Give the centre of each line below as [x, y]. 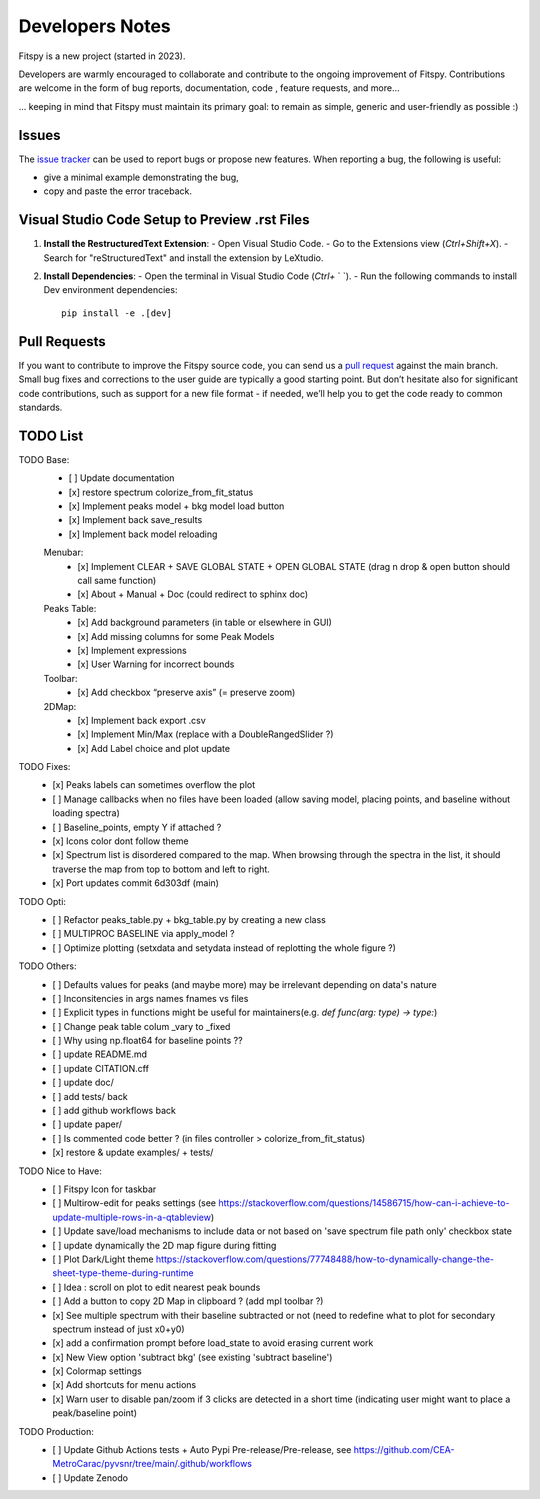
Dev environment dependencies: [110, 290]
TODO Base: [44, 459]
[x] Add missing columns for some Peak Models [176, 636]
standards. [40, 407]
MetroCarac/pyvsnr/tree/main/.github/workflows [152, 1464]
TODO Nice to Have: [60, 1171]
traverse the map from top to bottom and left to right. [161, 869]
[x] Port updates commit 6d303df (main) [136, 883]
